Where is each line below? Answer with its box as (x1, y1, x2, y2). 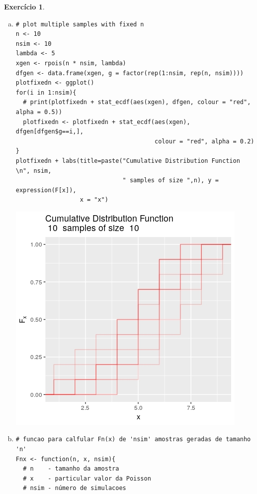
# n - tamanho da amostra (23, 465, 119, 473)
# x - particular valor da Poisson (23, 475, 151, 482)
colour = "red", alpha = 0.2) (155, 137, 255, 145)
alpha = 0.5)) (15, 108, 62, 116)
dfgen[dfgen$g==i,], (15, 128, 84, 135)
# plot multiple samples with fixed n (15, 20, 144, 28)
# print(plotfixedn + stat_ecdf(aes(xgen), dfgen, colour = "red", (23, 99, 251, 106)
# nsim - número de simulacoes (23, 485, 126, 492)
